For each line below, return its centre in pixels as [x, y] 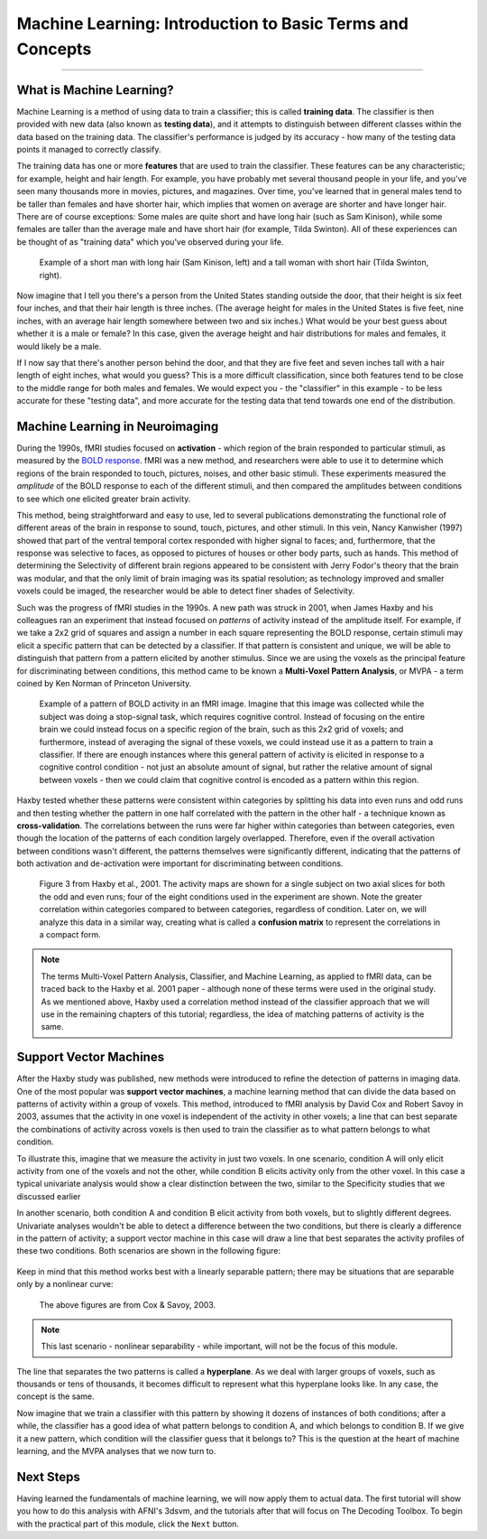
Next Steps [48, 1477]
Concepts [54, 49]
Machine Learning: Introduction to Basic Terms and [213, 23]
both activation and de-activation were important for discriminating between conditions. [180, 863]
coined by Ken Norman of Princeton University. [104, 683]
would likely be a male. [59, 346]
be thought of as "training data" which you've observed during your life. [150, 242]
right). [51, 275]
